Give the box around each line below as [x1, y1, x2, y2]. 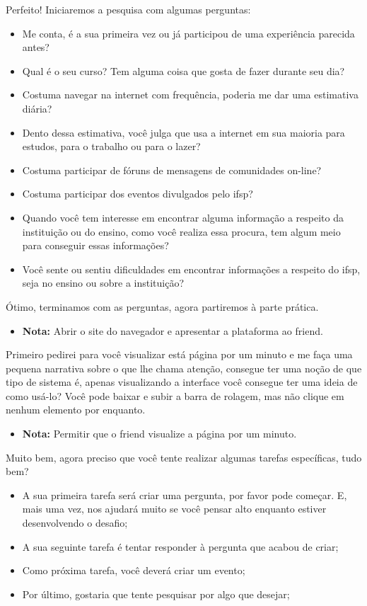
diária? [22, 101, 52, 115]
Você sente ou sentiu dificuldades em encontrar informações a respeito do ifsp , [22, 261, 361, 276]
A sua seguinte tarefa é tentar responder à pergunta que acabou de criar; [22, 539, 339, 554]
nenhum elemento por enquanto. [6, 402, 146, 417]
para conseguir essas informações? [22, 238, 169, 253]
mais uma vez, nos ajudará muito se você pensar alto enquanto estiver [22, 501, 327, 516]
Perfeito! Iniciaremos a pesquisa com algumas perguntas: [6, 2, 251, 16]
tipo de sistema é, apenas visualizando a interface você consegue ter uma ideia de [6, 375, 358, 389]
